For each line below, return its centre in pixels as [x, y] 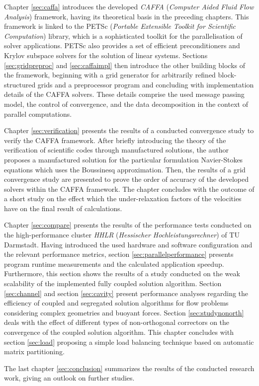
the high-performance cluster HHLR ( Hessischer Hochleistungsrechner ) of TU [122, 235]
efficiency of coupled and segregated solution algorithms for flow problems [116, 303]
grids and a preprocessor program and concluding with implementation [146, 84]
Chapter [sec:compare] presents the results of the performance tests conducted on [128, 225]
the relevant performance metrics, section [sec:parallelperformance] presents [119, 254]
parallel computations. [38, 114]
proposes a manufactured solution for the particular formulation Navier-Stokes [124, 159]
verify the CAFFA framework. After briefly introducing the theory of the [115, 140]
